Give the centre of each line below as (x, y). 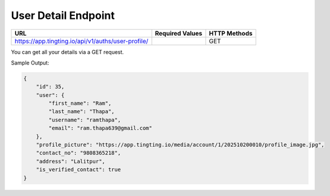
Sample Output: (30, 63)
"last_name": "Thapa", (82, 112)
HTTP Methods (231, 33)
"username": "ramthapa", (85, 120)
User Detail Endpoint (63, 15)
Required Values (179, 33)
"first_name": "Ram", (80, 103)
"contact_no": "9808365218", (78, 153)
